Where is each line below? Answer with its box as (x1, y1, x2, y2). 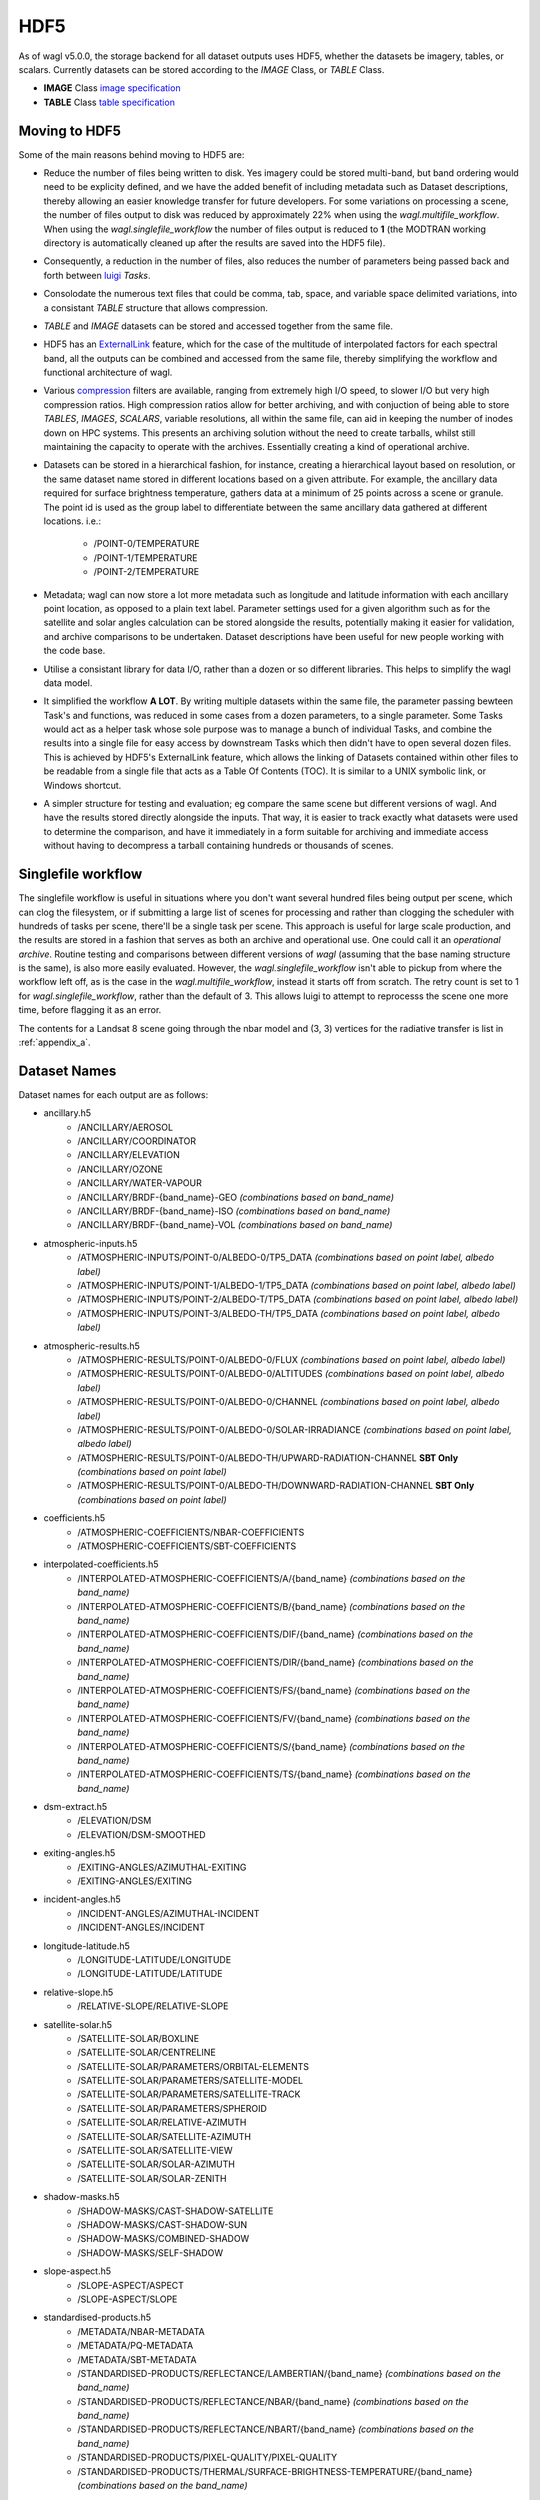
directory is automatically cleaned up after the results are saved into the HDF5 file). (43, 236, 386, 249)
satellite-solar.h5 (43, 2018, 113, 2030)
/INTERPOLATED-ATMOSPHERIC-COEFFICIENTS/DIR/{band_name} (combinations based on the (77, 1656, 474, 1669)
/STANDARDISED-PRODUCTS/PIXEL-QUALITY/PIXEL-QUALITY (77, 2451, 338, 2464)
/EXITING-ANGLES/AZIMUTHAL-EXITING (77, 1861, 247, 1873)
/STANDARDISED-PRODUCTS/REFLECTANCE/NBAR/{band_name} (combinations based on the (77, 2395, 469, 2407)
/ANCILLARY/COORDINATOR (77, 1135, 197, 1147)
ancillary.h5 (43, 1107, 92, 1119)
